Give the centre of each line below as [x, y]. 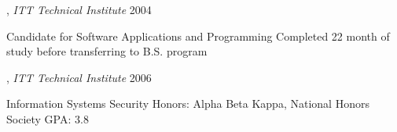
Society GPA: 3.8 [48, 118]
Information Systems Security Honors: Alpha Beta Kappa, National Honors [188, 103]
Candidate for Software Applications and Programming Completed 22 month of [198, 36]
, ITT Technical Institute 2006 [79, 77]
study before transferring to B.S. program [107, 51]
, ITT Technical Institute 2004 [79, 9]
